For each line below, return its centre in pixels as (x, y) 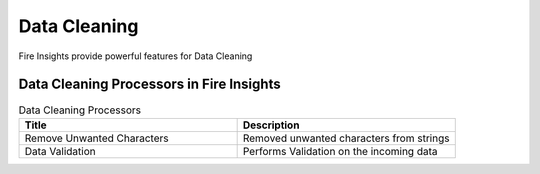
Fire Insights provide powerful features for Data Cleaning (135, 56)
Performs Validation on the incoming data (340, 151)
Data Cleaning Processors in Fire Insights (149, 84)
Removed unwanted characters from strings (346, 138)
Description (271, 125)
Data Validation (60, 151)
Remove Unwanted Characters (96, 138)
